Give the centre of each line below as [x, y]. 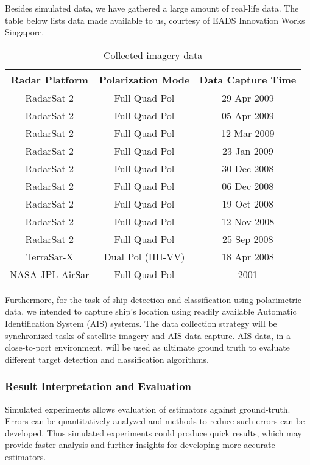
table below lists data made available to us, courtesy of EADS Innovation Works [155, 20]
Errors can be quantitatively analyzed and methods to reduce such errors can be [155, 421]
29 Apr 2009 [248, 97]
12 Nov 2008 [248, 221]
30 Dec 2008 [248, 168]
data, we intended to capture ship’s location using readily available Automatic [151, 311]
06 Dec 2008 [248, 186]
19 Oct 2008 [248, 203]
